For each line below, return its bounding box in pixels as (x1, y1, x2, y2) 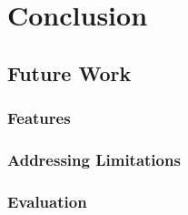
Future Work (7, 58, 132, 87)
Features (7, 107, 71, 129)
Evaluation (7, 189, 87, 212)
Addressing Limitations (7, 148, 181, 170)
